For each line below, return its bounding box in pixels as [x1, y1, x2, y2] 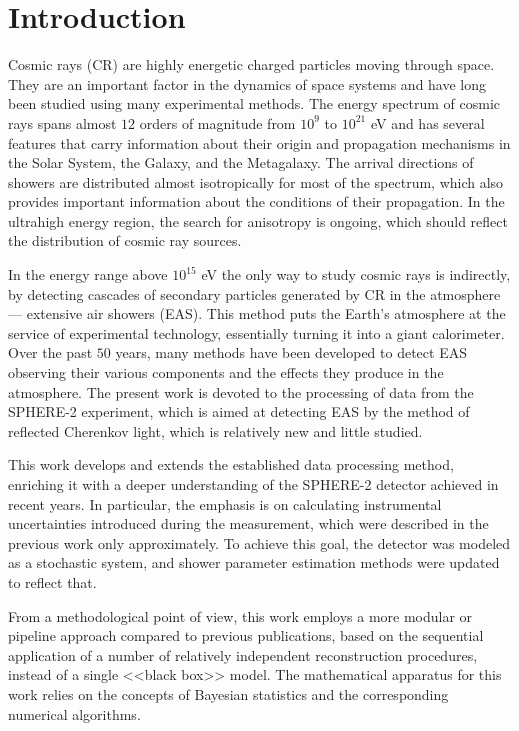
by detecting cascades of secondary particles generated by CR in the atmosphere [8, 283, 501, 304]
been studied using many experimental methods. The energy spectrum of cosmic [8, 93, 501, 114]
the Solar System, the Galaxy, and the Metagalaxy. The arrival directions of [8, 152, 474, 173]
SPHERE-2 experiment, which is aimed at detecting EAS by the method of [8, 401, 470, 422]
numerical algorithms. [8, 703, 141, 724]
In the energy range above [8, 264, 168, 285]
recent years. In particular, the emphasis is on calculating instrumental [8, 493, 442, 514]
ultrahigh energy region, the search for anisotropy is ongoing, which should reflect [8, 210, 508, 231]
